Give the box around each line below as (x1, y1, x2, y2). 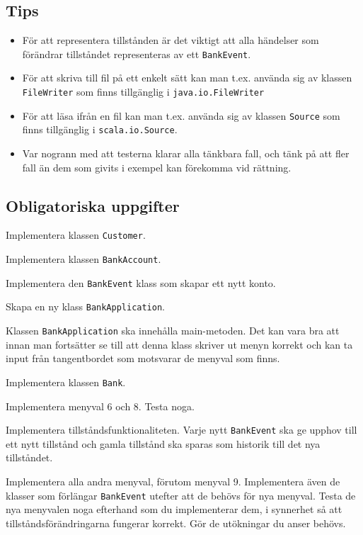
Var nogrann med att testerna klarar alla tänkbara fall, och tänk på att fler (22, 146, 350, 161)
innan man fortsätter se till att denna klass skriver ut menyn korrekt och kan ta (6, 337, 353, 351)
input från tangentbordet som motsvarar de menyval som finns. (6, 351, 280, 366)
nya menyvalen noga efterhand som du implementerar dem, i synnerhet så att (6, 502, 342, 517)
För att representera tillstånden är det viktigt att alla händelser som (22, 33, 319, 47)
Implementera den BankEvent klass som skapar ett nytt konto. (6, 275, 276, 290)
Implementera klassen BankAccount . (6, 252, 161, 266)
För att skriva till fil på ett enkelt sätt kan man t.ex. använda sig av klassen (22, 70, 352, 85)
